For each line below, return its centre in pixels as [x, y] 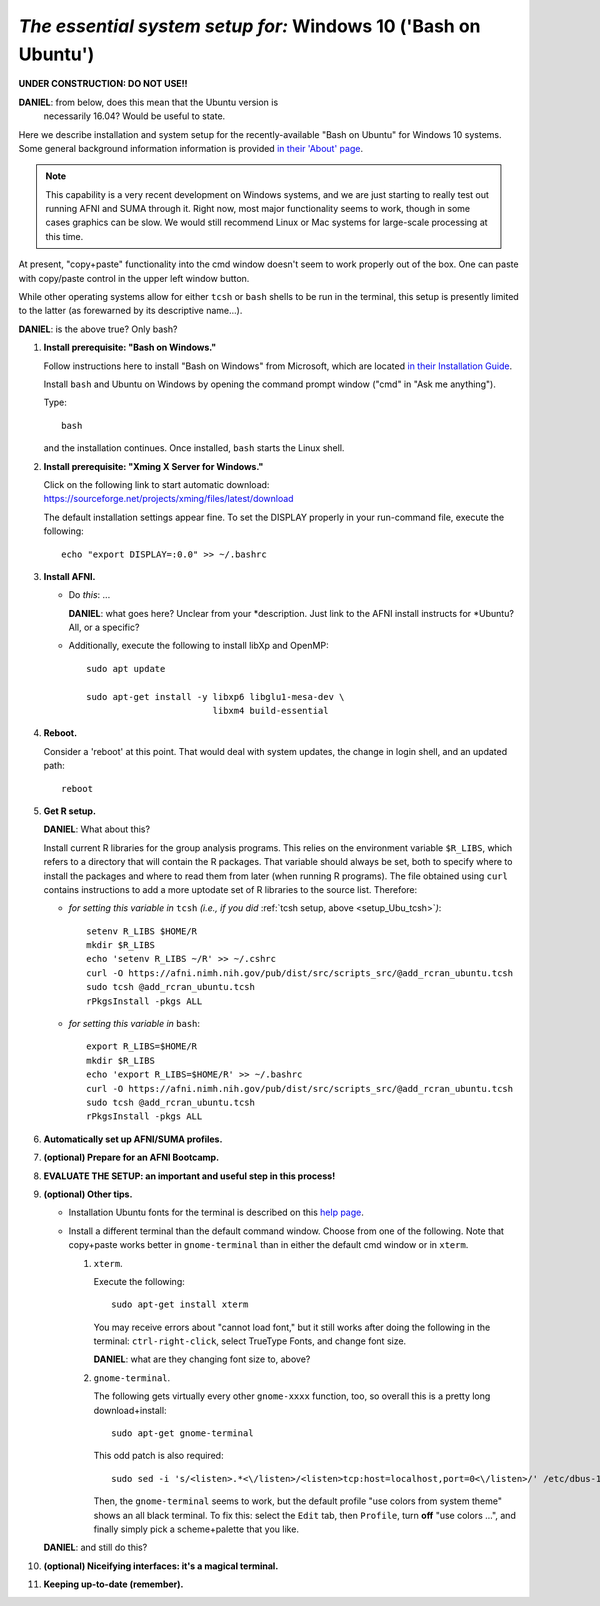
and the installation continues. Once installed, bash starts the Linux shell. [194, 448]
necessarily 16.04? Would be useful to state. [134, 116]
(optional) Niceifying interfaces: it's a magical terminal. [161, 1566]
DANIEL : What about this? [96, 829]
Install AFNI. [69, 576]
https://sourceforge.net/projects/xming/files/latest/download [168, 499]
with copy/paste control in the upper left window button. [134, 278]
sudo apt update [126, 668]
